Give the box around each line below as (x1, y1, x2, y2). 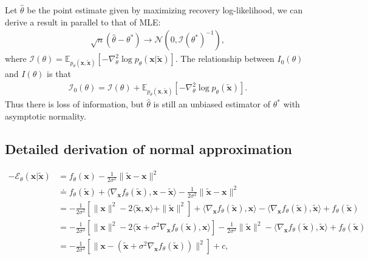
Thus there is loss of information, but (5, 98, 144, 110)
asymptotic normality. (5, 109, 86, 122)
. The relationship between (175, 52, 274, 65)
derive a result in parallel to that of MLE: (5, 15, 161, 28)
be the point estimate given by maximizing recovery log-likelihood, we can (27, 4, 303, 16)
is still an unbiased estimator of (153, 98, 271, 110)
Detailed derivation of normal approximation (5, 139, 292, 158)
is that (47, 67, 71, 80)
